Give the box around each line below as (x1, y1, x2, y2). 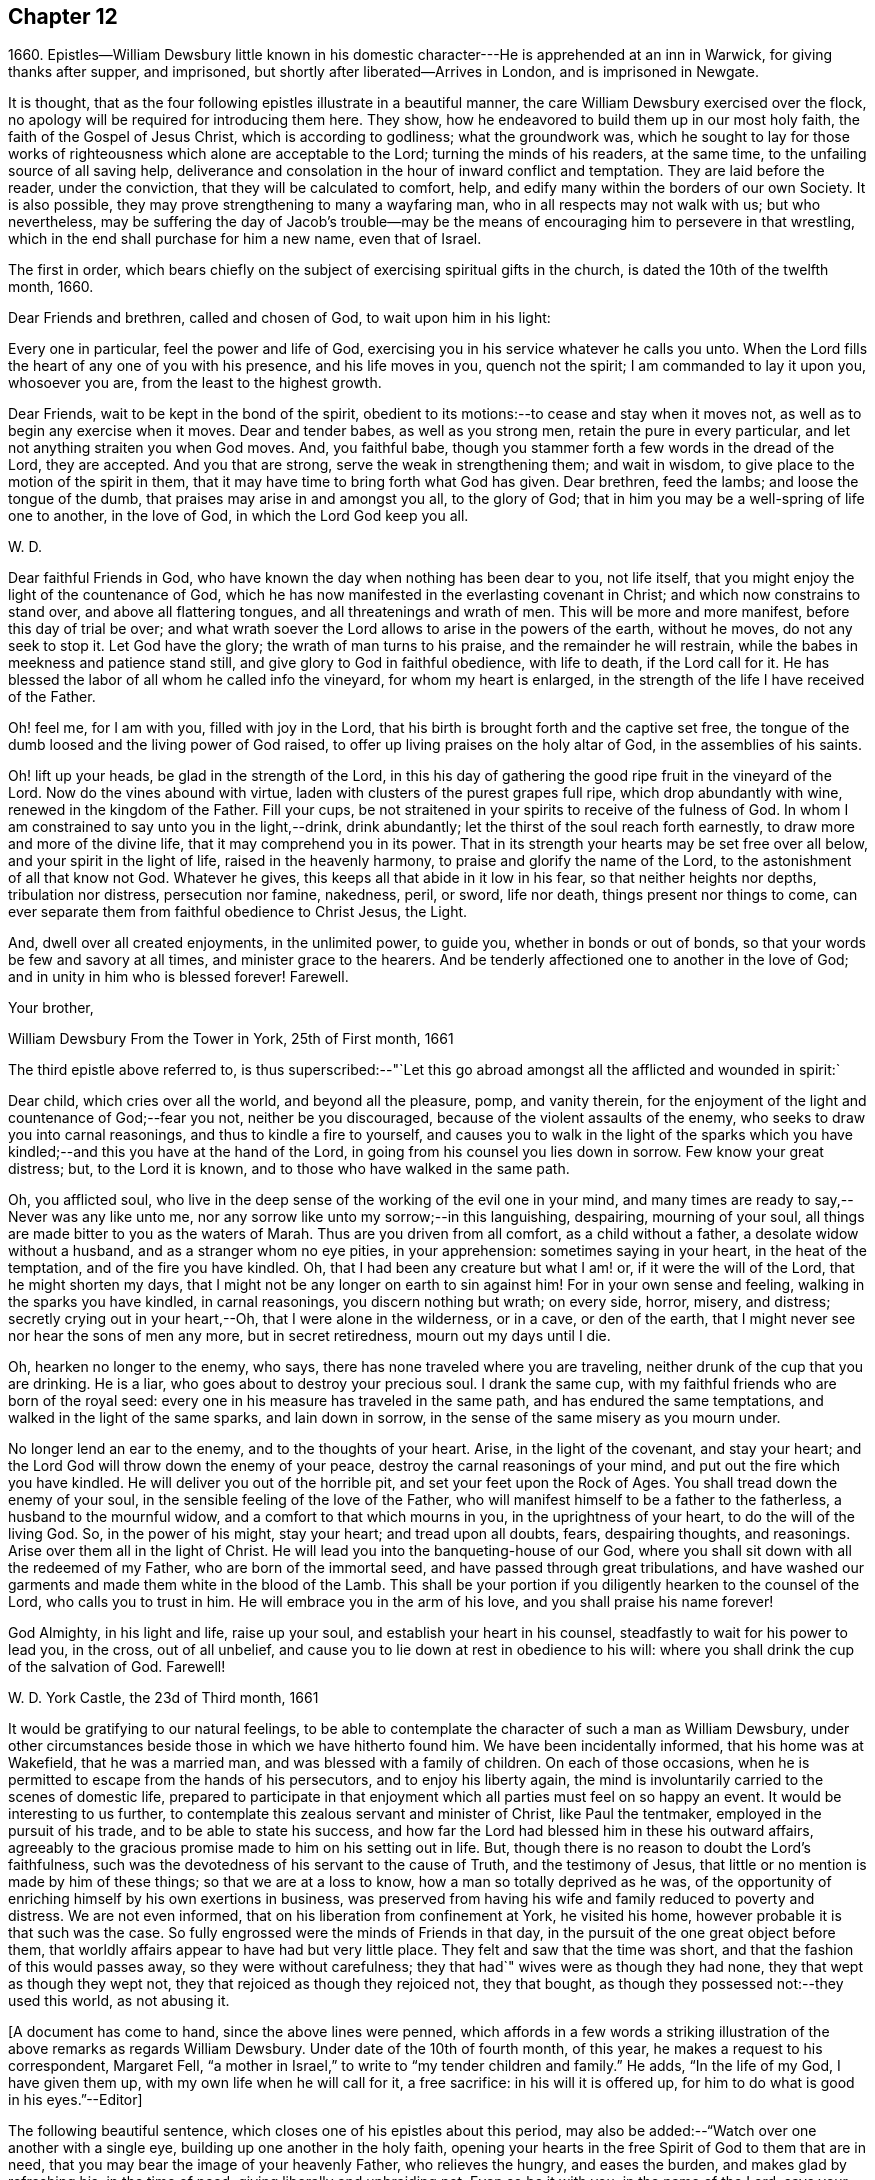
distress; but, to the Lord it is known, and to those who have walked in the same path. (8, 1160, 570, 1178)
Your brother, (8, 999, 94, 1017)
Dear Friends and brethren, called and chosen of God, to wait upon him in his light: (8, 309, 551, 327)
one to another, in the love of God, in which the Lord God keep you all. (8, 507, 469, 525)
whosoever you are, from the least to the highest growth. (8, 374, 382, 392)
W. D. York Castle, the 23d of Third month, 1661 (8, 1689, 319, 1707)
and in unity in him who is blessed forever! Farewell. (8, 968, 349, 986)
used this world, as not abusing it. (8, 1992, 230, 2010)
